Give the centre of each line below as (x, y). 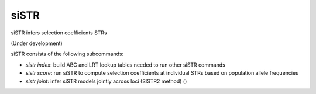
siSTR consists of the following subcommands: (67, 54)
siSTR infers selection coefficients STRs (59, 33)
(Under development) (37, 43)
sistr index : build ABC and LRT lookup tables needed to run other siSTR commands (125, 65)
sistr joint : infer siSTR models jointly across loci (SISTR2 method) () (106, 81)
